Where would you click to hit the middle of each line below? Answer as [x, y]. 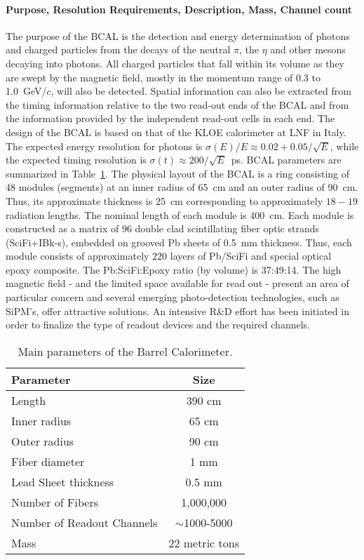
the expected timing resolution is [76, 160]
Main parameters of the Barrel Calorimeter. [125, 351]
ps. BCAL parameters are [286, 160]
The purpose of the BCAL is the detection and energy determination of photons [178, 35]
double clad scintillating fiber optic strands [227, 228]
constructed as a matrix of [62, 228]
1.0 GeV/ [26, 91]
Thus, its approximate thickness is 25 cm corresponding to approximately [164, 200]
